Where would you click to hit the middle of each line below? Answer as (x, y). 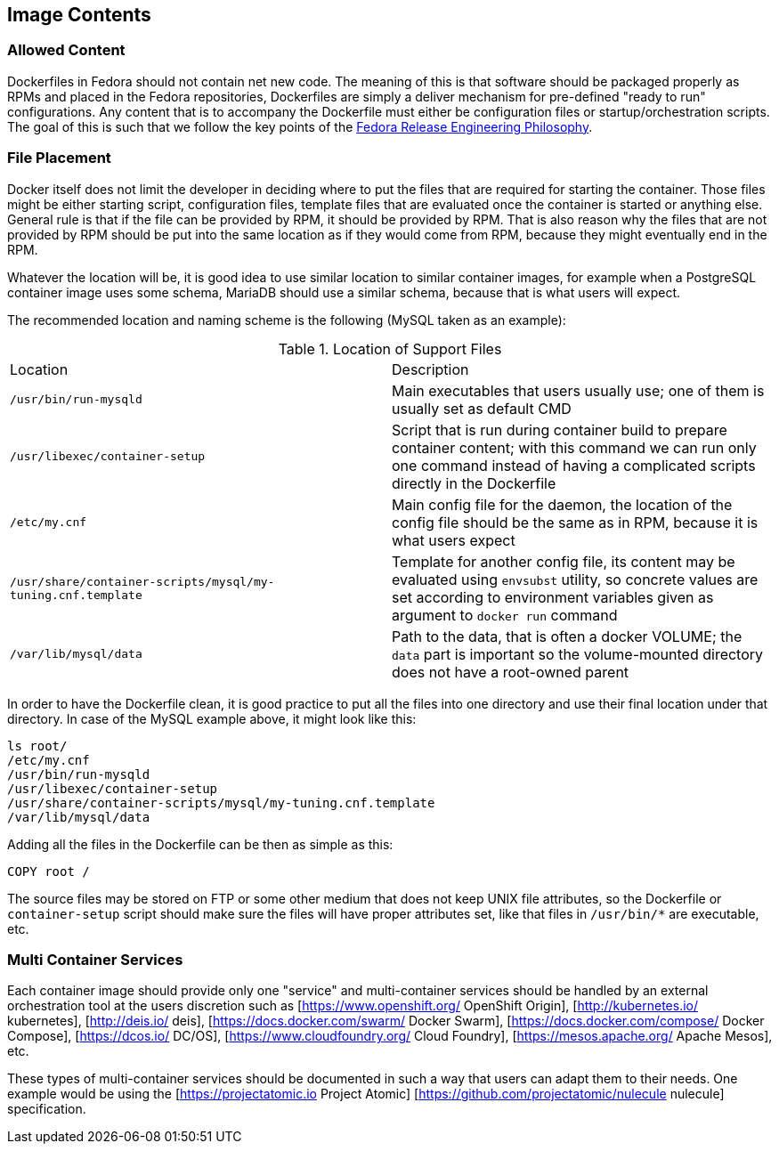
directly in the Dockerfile (474, 483)
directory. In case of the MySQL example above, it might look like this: (212, 718)
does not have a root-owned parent (511, 672)
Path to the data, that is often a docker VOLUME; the (567, 636)
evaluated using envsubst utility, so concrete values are (575, 579)
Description (430, 369)
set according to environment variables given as (553, 597)
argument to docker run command (505, 615)
